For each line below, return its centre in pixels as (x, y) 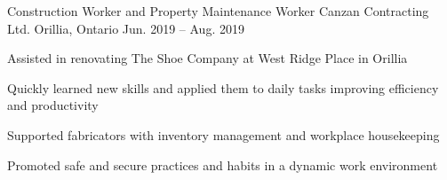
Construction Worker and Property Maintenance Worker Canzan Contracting (218, 11)
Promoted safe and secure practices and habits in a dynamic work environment (223, 164)
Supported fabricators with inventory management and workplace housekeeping (223, 134)
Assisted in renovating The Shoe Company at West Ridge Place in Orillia (208, 58)
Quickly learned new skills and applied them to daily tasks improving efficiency (223, 87)
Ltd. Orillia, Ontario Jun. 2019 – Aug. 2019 (126, 28)
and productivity (53, 105)
